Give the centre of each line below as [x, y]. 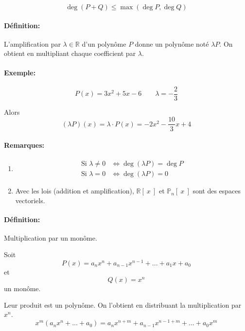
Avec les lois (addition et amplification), [75, 191]
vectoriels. [30, 200]
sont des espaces [217, 191]
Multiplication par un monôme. [51, 238]
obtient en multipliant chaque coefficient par [70, 53]
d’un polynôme [104, 44]
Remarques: [24, 145]
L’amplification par [32, 44]
